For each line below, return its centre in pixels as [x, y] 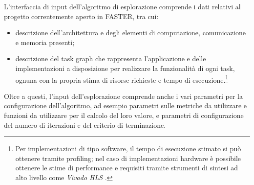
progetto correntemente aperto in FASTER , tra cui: [81, 16]
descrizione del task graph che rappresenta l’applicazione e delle [111, 58]
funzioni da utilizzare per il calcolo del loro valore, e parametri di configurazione [124, 115]
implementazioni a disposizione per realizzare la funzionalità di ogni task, [125, 68]
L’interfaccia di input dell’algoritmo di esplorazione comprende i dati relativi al [122, 6]
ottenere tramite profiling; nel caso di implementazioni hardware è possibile [128, 158]
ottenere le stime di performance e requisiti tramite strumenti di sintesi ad [127, 168]
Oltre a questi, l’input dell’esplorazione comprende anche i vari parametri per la [123, 96]
